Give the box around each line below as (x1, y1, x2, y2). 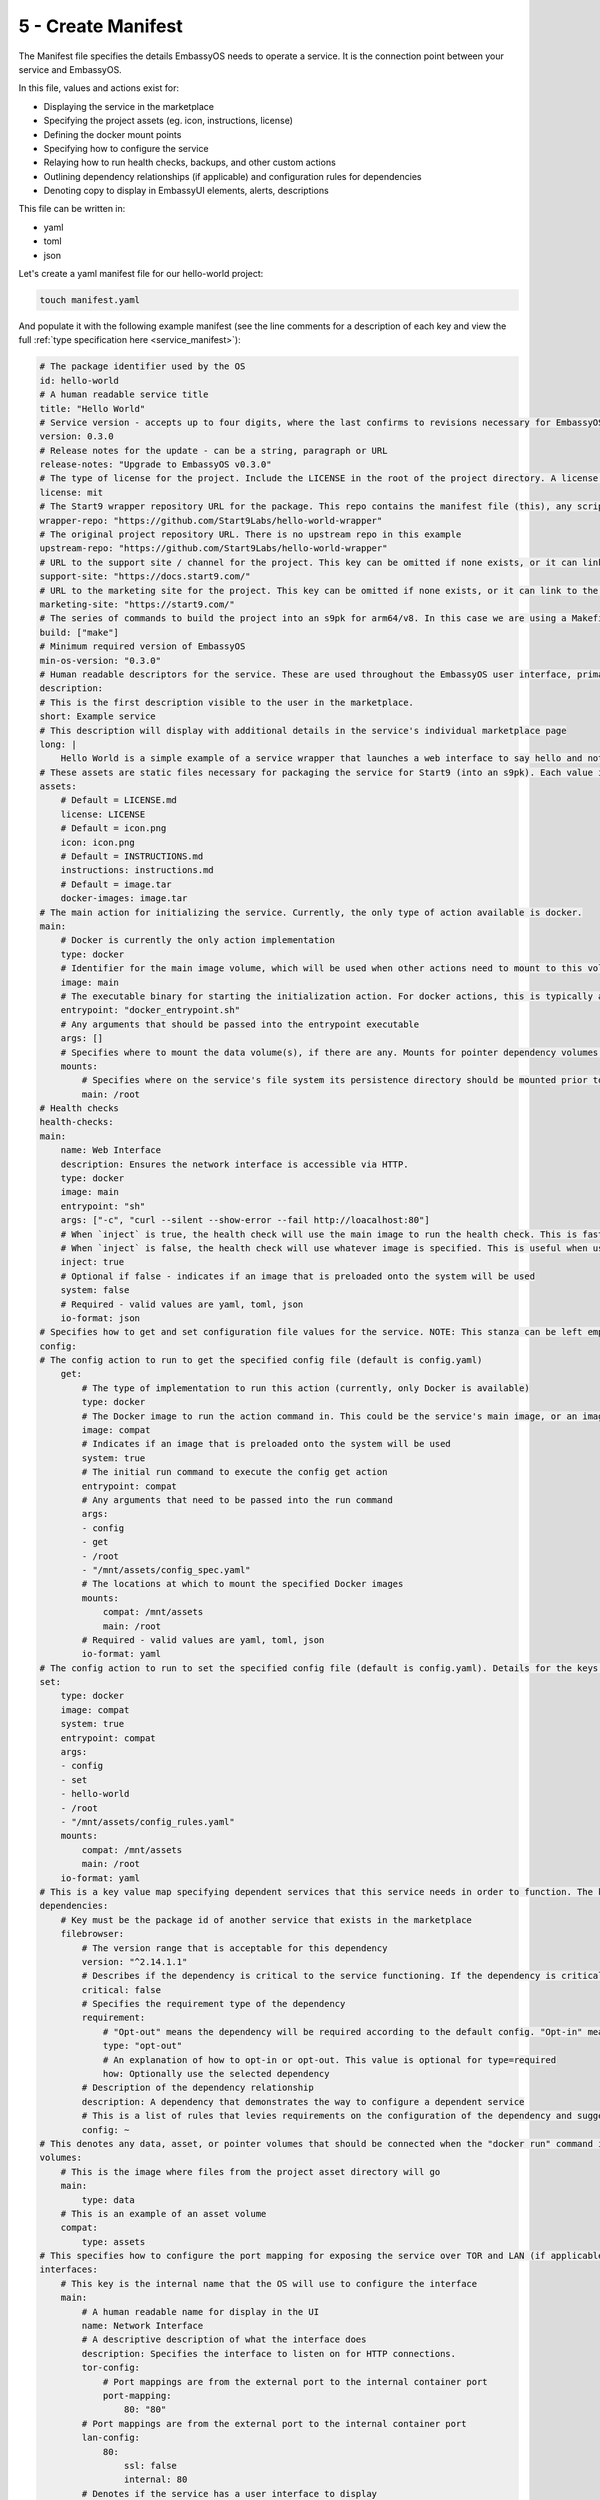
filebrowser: (60, 1928, 125, 1940)
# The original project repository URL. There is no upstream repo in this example (39, 529, 462, 540)
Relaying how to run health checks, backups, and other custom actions (43, 156, 337, 169)
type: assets (81, 2236, 146, 2247)
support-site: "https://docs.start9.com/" (39, 571, 251, 582)
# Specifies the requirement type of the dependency (81, 1998, 346, 2010)
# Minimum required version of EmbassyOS (39, 641, 246, 652)
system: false (60, 1285, 130, 1296)
